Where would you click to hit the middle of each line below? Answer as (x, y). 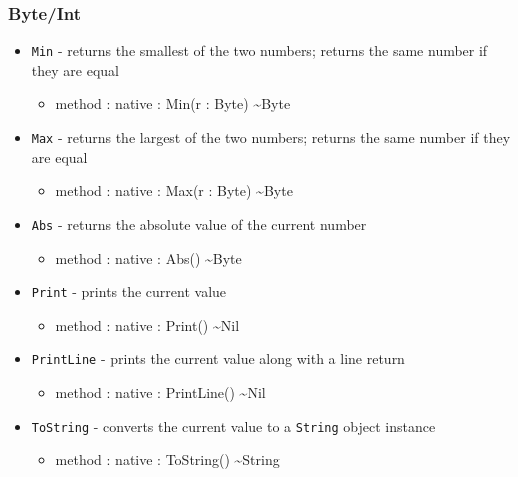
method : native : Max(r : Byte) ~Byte (174, 190)
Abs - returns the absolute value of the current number (199, 223)
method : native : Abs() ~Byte (148, 257)
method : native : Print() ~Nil (147, 324)
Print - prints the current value (129, 291)
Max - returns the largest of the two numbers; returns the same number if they (271, 137)
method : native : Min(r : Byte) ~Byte (173, 103)
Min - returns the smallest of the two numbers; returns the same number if (259, 50)
